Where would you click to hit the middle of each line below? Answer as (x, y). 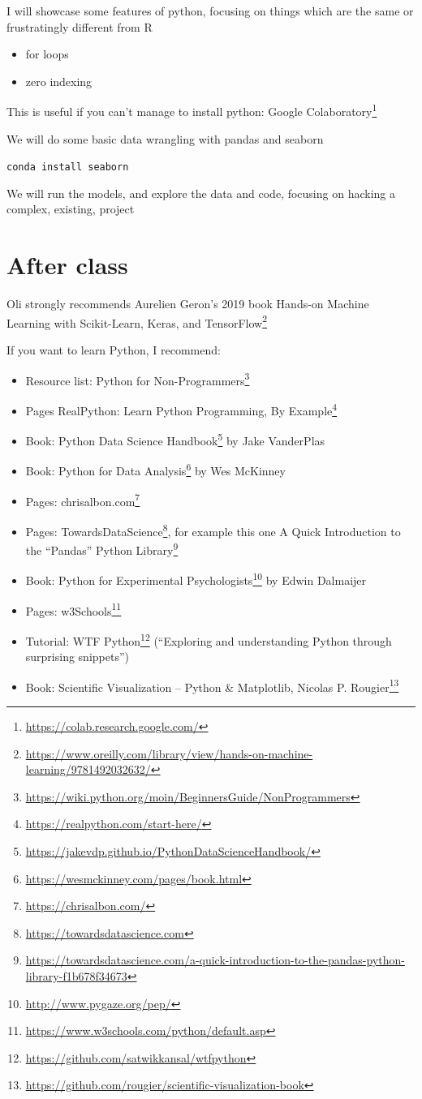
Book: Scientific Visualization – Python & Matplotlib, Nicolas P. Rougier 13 (212, 685)
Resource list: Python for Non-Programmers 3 (138, 379)
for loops (47, 54)
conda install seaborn (68, 167)
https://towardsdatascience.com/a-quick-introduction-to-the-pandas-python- (215, 960)
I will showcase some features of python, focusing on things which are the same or (210, 11)
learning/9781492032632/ (88, 769)
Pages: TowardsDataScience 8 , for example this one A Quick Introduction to (213, 530)
